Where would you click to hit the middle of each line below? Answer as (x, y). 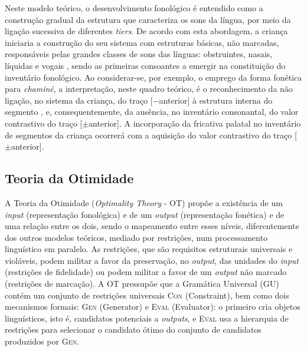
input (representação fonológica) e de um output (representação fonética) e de (145, 214)
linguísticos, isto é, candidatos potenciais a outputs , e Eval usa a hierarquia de (147, 318)
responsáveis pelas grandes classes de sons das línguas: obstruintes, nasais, (139, 54)
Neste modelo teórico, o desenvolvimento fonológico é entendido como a (134, 8)
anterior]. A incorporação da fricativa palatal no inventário (195, 123)
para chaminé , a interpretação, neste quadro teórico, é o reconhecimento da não (149, 89)
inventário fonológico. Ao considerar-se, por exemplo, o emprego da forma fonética (153, 77)
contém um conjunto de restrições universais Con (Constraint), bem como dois (147, 295)
